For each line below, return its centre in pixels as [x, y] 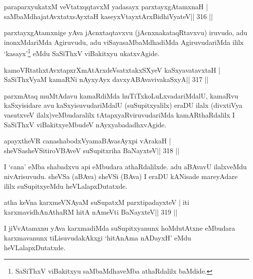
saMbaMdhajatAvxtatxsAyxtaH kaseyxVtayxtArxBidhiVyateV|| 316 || [108, 16]
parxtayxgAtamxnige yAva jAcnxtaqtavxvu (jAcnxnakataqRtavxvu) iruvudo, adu [126, 32]
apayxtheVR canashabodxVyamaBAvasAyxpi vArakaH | [88, 141]
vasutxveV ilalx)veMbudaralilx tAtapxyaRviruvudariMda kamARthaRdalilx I [119, 115]
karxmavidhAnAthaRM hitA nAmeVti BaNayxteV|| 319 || [91, 211]
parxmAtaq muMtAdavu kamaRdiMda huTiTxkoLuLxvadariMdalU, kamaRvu [121, 95]
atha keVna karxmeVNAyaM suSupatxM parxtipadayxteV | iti [97, 202]
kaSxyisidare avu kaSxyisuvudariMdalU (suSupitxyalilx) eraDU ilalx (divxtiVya [123, 105]
